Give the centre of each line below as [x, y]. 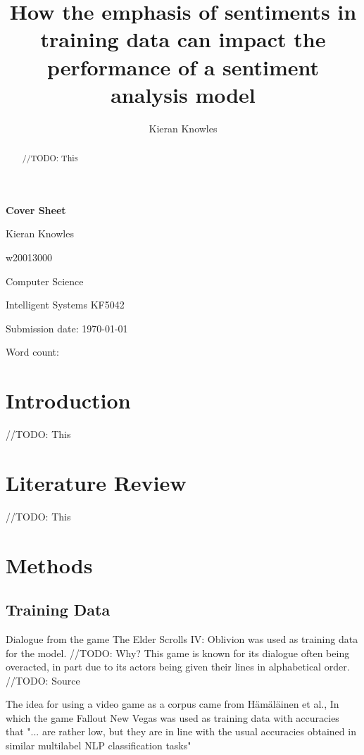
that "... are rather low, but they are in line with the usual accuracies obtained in [181, 731]
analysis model [183, 94]
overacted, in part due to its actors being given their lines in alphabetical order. [178, 667]
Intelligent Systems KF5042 [65, 305]
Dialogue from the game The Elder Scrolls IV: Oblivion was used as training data [182, 638]
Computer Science [45, 281]
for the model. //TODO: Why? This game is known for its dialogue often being [178, 653]
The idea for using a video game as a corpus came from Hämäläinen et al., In [172, 704]
